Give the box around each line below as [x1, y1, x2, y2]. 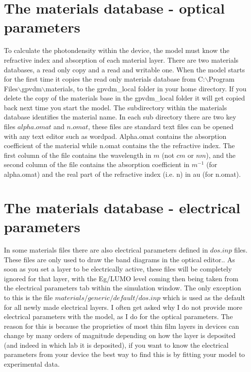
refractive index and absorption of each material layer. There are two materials [4, 54, 239, 65]
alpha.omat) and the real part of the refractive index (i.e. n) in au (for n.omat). [4, 169, 241, 179]
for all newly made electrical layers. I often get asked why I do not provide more [4, 302, 243, 312]
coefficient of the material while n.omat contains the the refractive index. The [4, 140, 235, 151]
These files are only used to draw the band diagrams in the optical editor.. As [4, 254, 235, 264]
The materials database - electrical [4, 197, 241, 217]
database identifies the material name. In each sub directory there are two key [4, 112, 236, 122]
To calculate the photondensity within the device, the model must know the [4, 45, 230, 55]
